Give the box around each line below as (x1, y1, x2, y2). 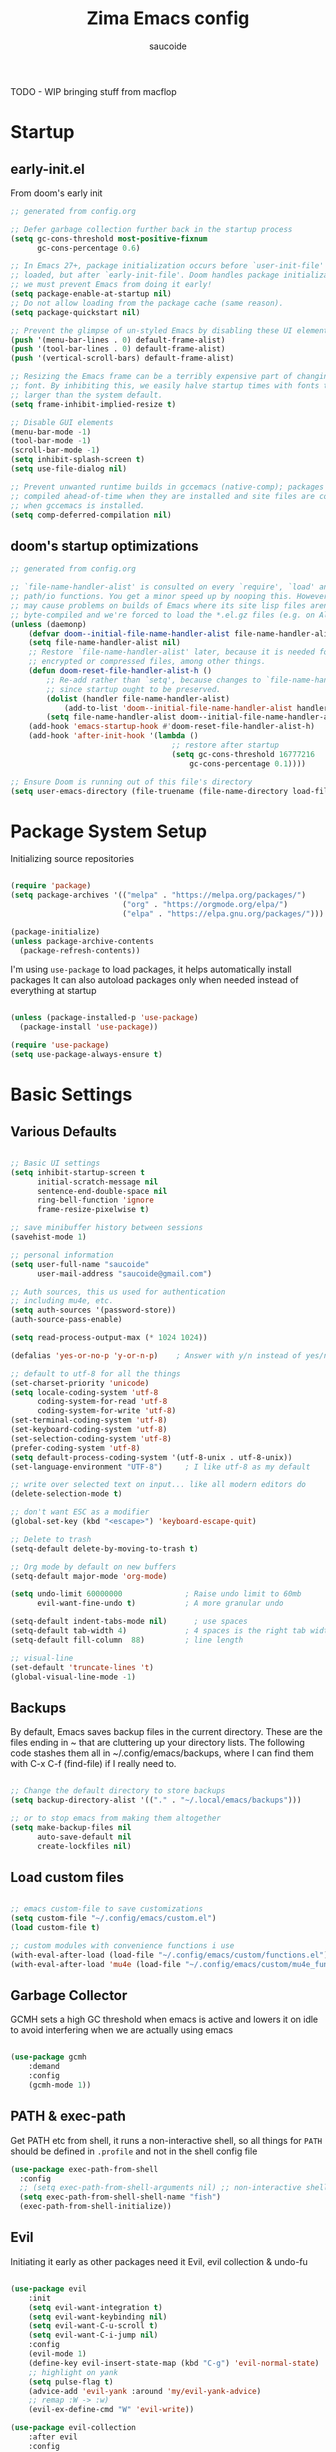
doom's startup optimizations (10, 537, 199, 554)
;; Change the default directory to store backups (10, 1786, 226, 1796)
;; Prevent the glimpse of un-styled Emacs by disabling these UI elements (10, 325, 333, 336)
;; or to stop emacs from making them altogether (10, 1813, 222, 1823)
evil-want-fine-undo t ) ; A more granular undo (36, 1598, 284, 1609)
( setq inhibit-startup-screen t (10, 1167, 145, 1177)
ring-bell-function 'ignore (36, 1195, 155, 1206)
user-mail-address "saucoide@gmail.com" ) (36, 1268, 213, 1279)
